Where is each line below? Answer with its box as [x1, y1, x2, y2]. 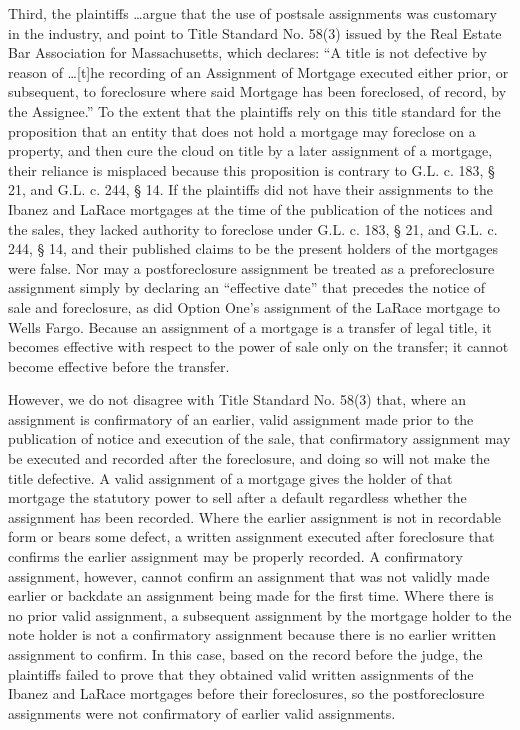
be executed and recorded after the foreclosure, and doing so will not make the [8, 448, 490, 469]
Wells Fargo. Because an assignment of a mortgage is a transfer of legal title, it [8, 316, 492, 337]
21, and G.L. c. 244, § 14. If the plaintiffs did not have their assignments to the [8, 179, 493, 200]
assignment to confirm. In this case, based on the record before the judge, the [8, 644, 483, 664]
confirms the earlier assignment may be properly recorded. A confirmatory [8, 546, 463, 567]
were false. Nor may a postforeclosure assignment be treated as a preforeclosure [8, 257, 495, 278]
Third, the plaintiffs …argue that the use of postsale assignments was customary [8, 3, 497, 23]
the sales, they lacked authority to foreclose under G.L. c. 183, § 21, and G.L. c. [8, 218, 498, 239]
